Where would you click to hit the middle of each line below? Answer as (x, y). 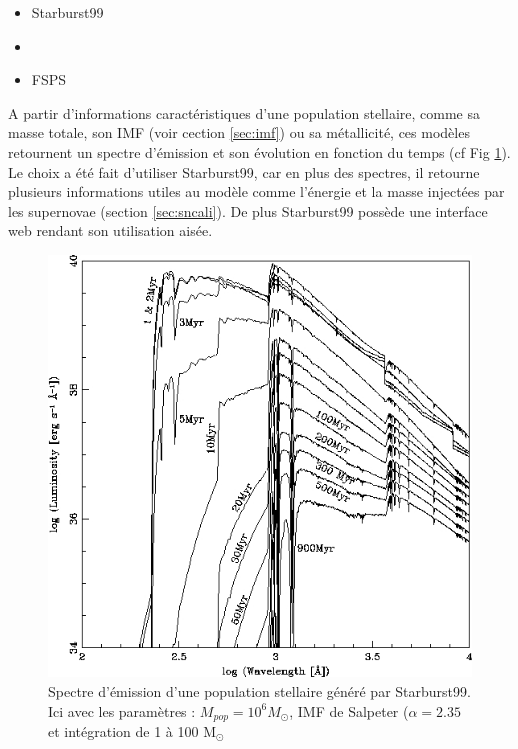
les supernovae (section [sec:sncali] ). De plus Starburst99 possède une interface (248, 210)
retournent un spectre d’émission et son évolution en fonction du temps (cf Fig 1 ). (259, 151)
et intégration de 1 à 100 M (132, 730)
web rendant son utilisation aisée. (110, 230)
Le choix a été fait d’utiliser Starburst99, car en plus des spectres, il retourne (244, 171)
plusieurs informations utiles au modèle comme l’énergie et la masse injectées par (256, 191)
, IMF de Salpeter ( (349, 710)
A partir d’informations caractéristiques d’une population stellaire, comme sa (244, 112)
